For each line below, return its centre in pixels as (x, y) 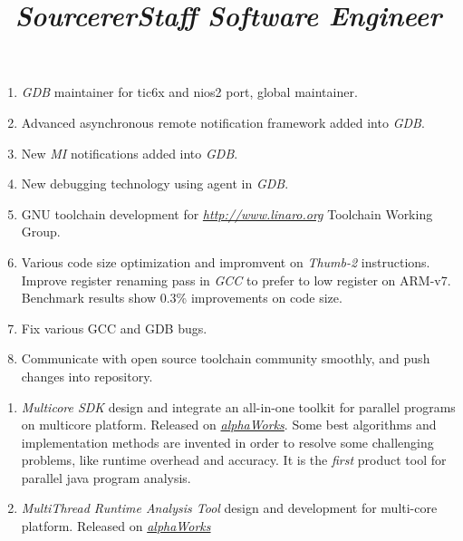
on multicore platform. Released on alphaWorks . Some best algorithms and (229, 425)
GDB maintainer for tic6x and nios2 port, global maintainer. (189, 92)
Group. (41, 232)
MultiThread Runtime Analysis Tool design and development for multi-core (229, 508)
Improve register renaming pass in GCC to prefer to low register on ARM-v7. (236, 280)
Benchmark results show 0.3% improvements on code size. (182, 298)
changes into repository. (87, 376)
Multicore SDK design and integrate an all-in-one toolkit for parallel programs (238, 406)
